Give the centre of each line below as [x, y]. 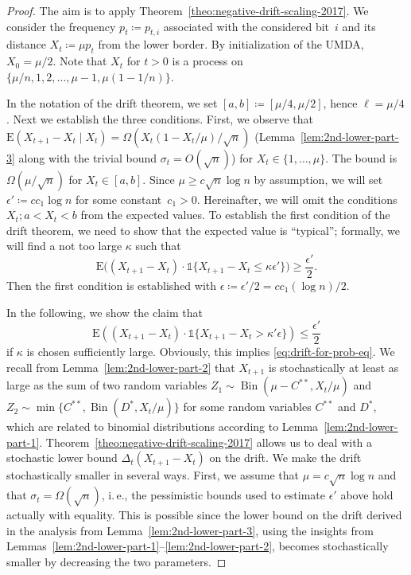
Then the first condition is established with [112, 285]
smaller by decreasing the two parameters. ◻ [116, 562]
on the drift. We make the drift [285, 458]
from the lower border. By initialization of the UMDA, [231, 44]
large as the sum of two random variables [107, 385]
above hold [367, 495]
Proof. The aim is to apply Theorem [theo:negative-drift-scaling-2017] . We [188, 10]
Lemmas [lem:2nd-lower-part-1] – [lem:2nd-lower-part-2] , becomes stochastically [198, 546]
